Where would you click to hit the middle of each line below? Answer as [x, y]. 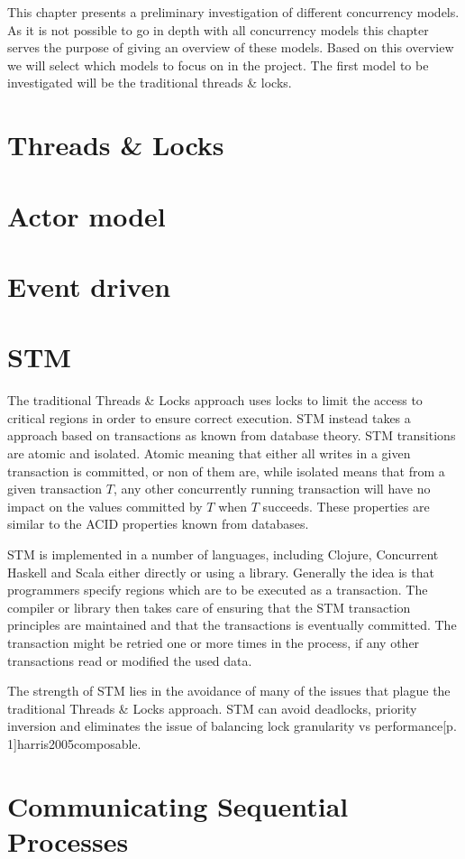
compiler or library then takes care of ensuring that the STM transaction [209, 607]
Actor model [87, 215]
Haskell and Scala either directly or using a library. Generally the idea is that [221, 572]
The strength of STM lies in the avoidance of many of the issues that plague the [229, 691]
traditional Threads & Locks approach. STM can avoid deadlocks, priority [212, 708]
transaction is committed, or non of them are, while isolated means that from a [226, 471]
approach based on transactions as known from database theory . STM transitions [232, 435]
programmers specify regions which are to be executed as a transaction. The [218, 590]
